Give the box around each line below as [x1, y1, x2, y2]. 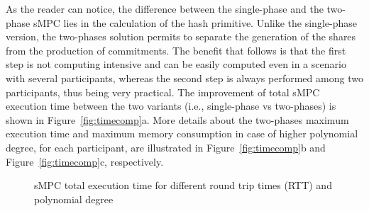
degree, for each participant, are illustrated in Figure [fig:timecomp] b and [6, 139, 326, 154]
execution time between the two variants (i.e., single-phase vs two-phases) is [6, 98, 336, 113]
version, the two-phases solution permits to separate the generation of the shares [6, 29, 356, 44]
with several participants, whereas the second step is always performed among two [6, 70, 363, 85]
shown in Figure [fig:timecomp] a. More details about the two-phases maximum [6, 112, 349, 127]
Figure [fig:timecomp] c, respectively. [6, 154, 164, 169]
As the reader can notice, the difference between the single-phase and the [6, 1, 324, 16]
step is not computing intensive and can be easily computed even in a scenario [6, 57, 346, 72]
